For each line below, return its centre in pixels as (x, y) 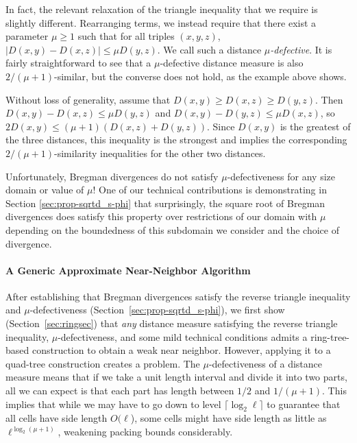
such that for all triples (126, 36)
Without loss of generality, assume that (88, 99)
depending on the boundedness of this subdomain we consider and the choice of (172, 229)
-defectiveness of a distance (266, 363)
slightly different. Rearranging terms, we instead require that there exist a (161, 22)
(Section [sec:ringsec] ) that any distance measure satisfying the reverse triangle (172, 323)
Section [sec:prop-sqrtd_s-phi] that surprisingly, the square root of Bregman (165, 203)
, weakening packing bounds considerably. (145, 432)
